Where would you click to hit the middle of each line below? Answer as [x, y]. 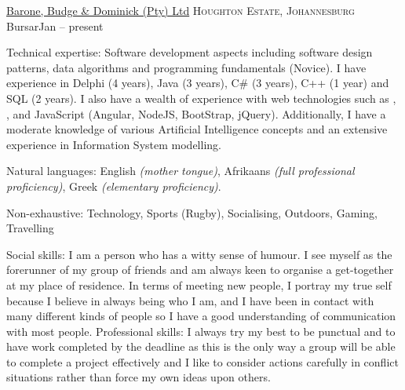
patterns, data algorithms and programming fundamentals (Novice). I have [186, 67]
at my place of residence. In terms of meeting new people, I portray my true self [199, 284]
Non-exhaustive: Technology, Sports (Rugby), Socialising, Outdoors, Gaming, [192, 212]
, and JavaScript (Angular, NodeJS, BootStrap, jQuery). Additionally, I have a [196, 113]
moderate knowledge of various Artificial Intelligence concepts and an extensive [197, 129]
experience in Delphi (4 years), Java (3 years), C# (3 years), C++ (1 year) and [198, 83]
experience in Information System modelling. [114, 144]
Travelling [30, 228]
